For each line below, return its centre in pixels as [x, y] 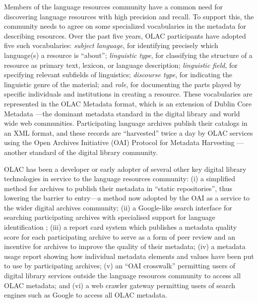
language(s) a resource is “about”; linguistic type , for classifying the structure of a [128, 55]
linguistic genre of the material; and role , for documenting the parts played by [123, 84]
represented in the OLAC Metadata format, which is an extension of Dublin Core [128, 103]
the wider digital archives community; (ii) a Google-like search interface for [118, 207]
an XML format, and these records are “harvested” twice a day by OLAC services [129, 132]
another [16, 152]
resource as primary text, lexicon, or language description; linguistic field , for [121, 65]
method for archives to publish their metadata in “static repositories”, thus [118, 188]
